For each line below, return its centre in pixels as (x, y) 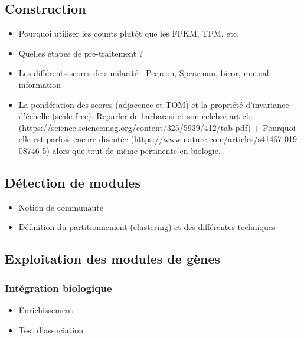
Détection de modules (73, 182)
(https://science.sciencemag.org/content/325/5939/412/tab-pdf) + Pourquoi (157, 127)
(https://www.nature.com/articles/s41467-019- (215, 139)
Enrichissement (46, 309)
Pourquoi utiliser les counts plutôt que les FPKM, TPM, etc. (129, 33)
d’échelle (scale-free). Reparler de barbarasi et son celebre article (135, 116)
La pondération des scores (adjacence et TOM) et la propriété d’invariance (154, 104)
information (40, 84)
